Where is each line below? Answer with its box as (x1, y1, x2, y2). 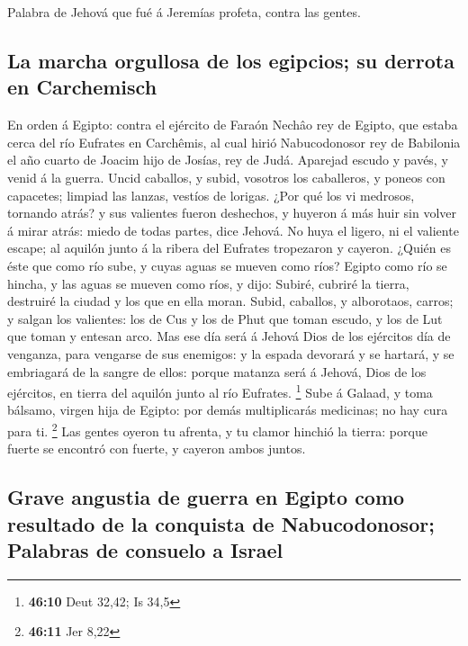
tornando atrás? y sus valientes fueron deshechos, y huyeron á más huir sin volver (7, 203, 456, 222)
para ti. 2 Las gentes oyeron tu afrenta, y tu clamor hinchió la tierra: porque (7, 418, 427, 440)
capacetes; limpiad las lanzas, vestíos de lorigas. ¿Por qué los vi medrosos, (7, 185, 415, 204)
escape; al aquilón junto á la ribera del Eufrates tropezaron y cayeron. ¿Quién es (7, 238, 452, 257)
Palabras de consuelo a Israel (7, 535, 283, 563)
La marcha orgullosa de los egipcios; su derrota (7, 46, 454, 74)
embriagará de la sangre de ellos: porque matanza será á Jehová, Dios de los (7, 362, 427, 381)
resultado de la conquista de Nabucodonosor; (7, 509, 435, 537)
